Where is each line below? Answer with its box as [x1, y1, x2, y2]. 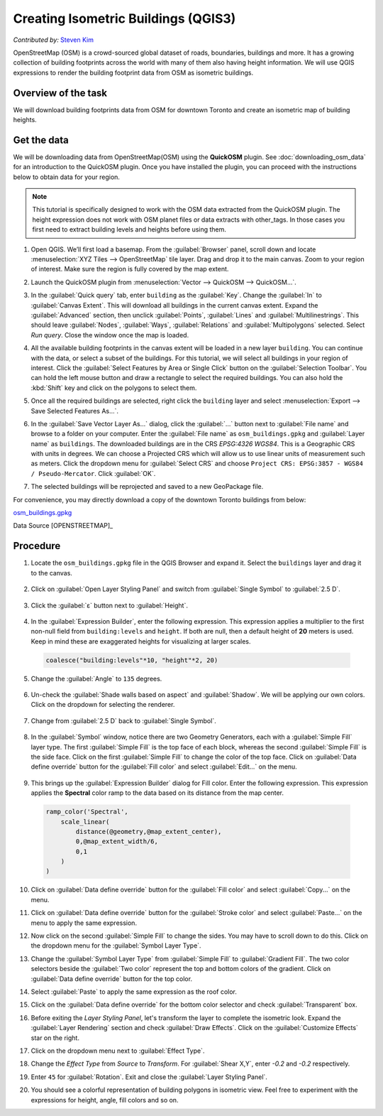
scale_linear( [60, 818, 110, 825]
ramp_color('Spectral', [45, 808, 129, 816]
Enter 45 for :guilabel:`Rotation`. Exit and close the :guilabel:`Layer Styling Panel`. [30, 1073, 267, 1081]
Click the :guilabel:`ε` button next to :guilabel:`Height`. [30, 601, 188, 610]
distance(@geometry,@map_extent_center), [75, 828, 222, 835]
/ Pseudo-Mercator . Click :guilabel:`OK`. [30, 469, 156, 477]
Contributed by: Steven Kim [13, 36, 94, 44]
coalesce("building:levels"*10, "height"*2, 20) [45, 656, 218, 664]
